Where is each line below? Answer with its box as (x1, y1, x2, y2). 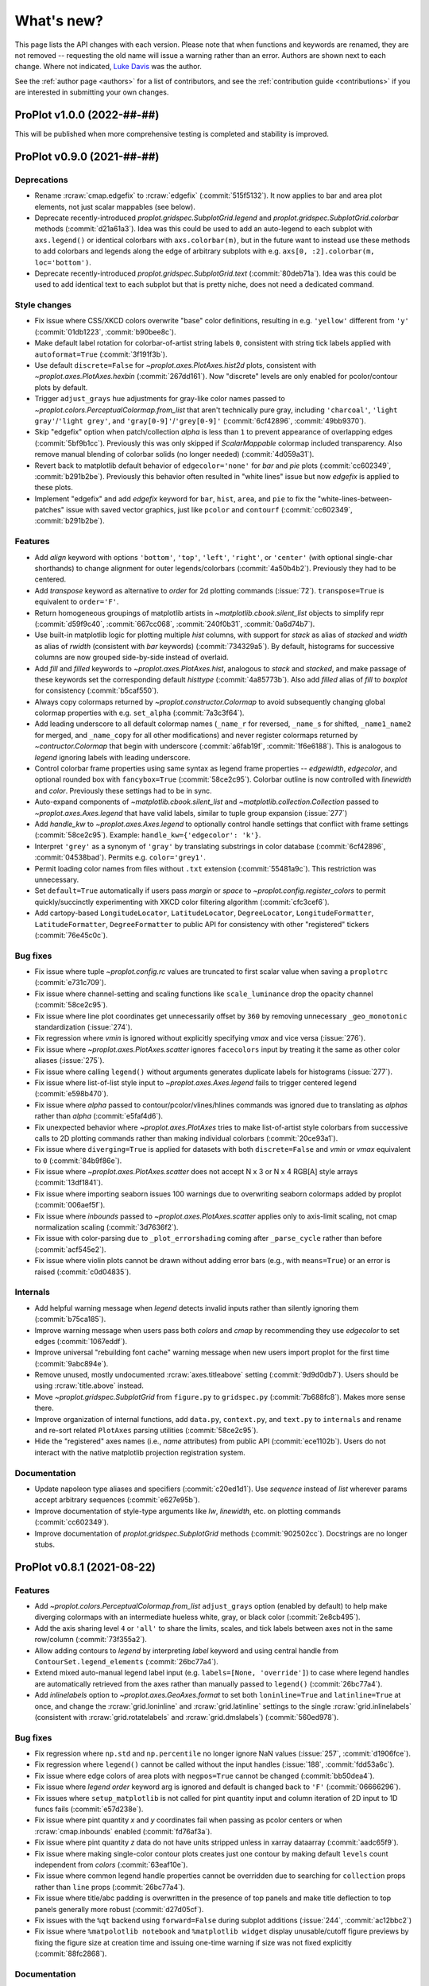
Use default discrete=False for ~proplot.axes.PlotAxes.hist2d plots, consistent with (34, 361, 317, 369)
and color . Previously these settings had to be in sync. (34, 786, 212, 795)
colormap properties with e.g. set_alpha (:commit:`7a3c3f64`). (34, 708, 245, 718)
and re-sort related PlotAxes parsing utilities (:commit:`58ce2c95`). (34, 1426, 258, 1435)
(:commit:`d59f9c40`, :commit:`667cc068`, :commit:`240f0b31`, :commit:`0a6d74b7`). (34, 619, 315, 628)
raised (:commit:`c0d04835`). (34, 1267, 131, 1277)
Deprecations (14, 174, 68, 185)
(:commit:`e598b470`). (34, 1089, 109, 1099)
